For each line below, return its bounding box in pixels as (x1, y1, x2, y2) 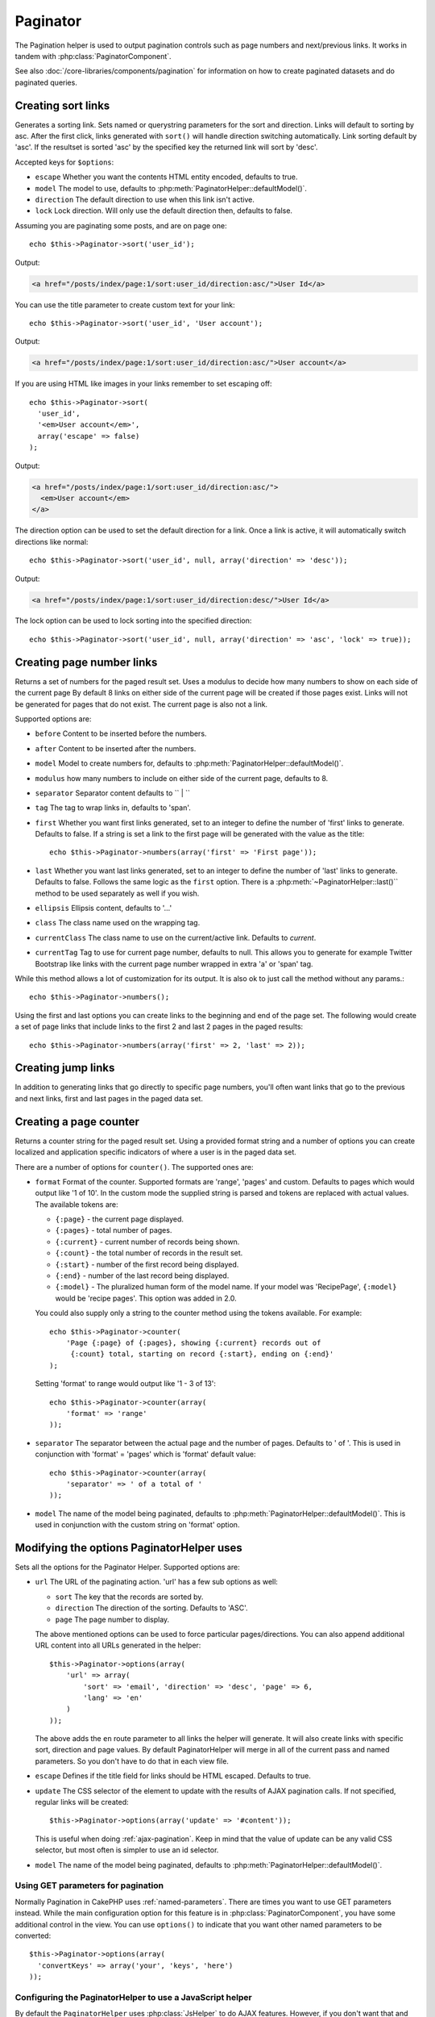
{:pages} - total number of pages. (55, 1226, 172, 1235)
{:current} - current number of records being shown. (55, 1237, 240, 1247)
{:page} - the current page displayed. (55, 1214, 184, 1224)
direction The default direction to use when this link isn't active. (35, 194, 255, 204)
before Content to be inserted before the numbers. (35, 729, 207, 738)
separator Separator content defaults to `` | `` (35, 787, 191, 798)
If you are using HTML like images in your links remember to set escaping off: (14, 379, 273, 389)
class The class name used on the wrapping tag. (35, 918, 201, 928)
